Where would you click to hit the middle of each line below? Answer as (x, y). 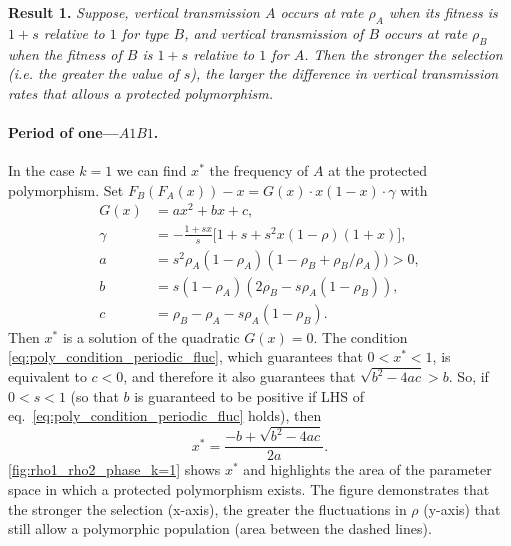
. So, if (468, 376)
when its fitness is (443, 12)
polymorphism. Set (66, 189)
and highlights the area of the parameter (367, 469)
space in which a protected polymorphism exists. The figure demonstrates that (249, 488)
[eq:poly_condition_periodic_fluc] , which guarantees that (185, 356)
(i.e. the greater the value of (93, 73)
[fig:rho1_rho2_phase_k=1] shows (114, 469)
